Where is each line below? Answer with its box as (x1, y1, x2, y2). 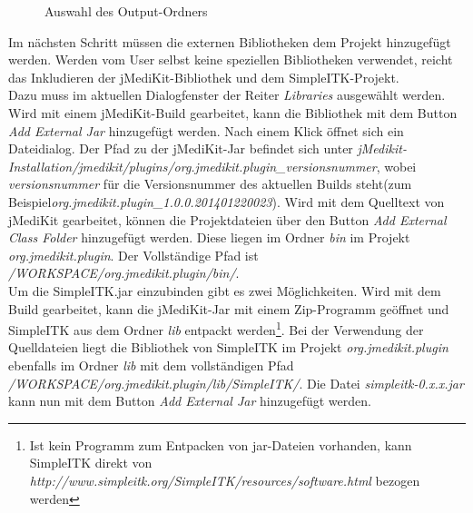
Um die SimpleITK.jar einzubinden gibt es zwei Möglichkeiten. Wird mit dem (8, 281, 441, 300)
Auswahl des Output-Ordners (44, 2, 208, 20)
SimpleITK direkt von (29, 453, 153, 472)
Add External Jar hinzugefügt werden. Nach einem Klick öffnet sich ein (8, 121, 404, 140)
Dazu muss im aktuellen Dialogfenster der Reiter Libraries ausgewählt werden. (8, 85, 446, 104)
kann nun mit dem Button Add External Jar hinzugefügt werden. (8, 391, 371, 410)
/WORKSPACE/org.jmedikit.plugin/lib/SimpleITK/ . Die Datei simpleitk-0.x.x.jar (8, 373, 464, 392)
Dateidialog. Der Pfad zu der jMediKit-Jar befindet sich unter (8, 139, 353, 158)
